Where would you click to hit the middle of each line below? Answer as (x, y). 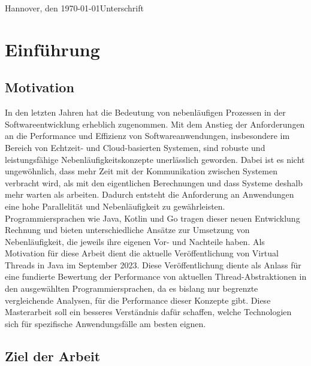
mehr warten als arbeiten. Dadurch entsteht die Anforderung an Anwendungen (150, 194)
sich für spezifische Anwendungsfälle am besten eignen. (105, 323)
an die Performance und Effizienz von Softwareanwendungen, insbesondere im (147, 136)
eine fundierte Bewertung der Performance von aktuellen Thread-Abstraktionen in (156, 276)
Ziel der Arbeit (53, 356)
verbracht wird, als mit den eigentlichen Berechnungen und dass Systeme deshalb (154, 182)
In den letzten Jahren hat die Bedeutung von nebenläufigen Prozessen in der (145, 112)
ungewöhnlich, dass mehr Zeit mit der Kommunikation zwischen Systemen (141, 171)
